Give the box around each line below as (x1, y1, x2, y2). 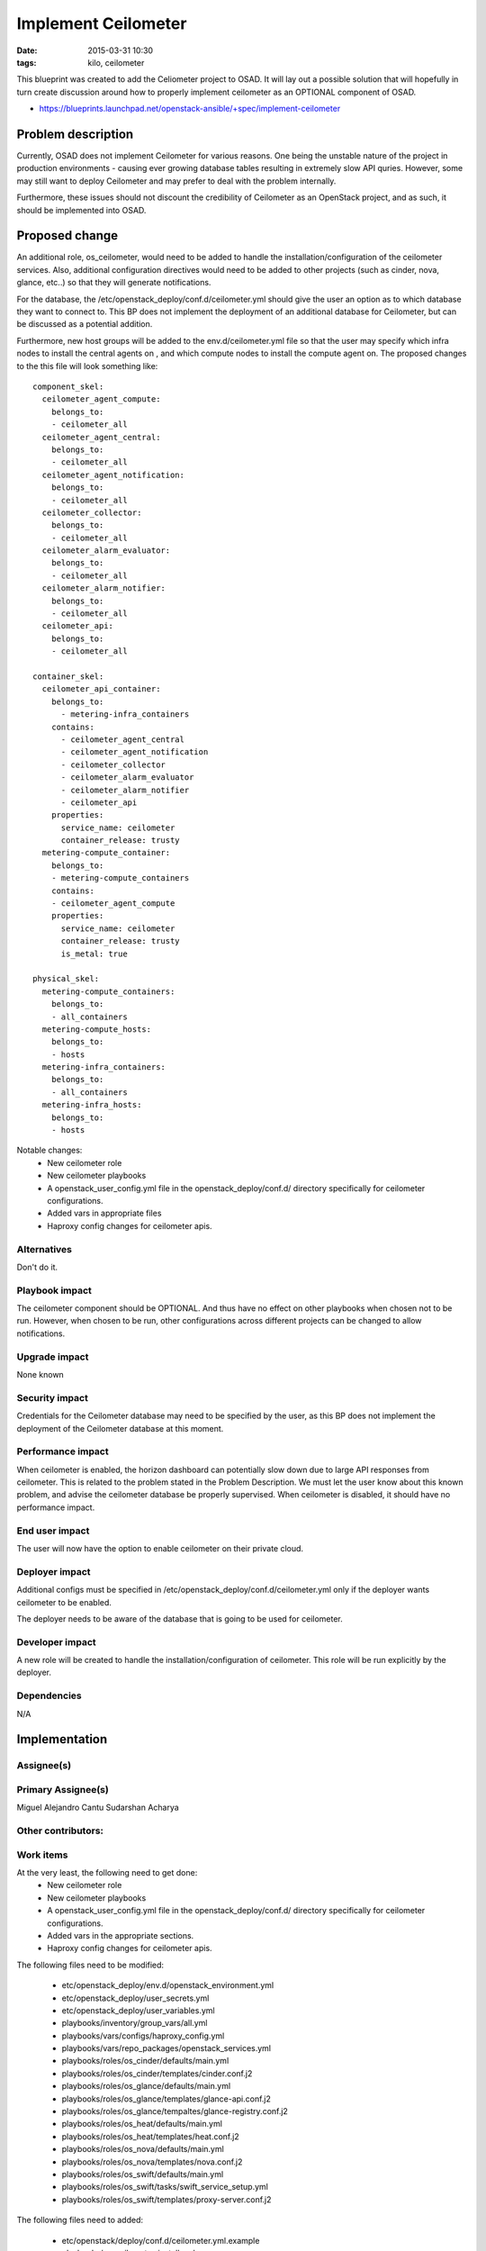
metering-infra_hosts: (41, 1099, 142, 1110)
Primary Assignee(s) (16, 1783, 110, 1795)
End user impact (16, 1524, 90, 1537)
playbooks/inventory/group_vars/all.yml (61, 2018, 208, 2029)
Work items (16, 1849, 68, 1861)
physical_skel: (32, 973, 100, 984)
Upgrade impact (16, 1351, 89, 1363)
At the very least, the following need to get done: (16, 1867, 198, 1877)
